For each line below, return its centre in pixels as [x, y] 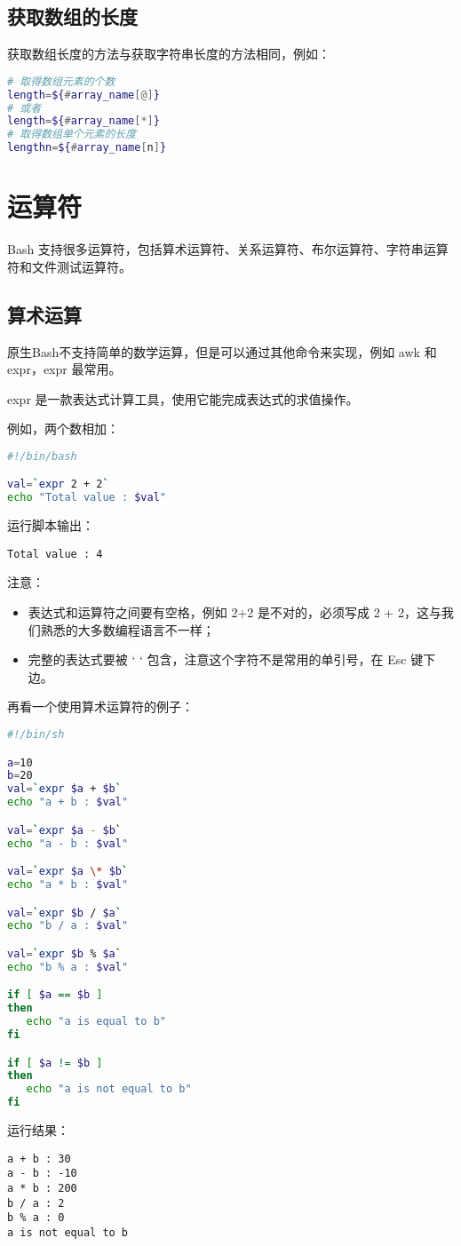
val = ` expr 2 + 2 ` [58, 484]
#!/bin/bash [42, 456]
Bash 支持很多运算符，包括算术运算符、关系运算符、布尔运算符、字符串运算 [228, 249]
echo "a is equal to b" [96, 1022]
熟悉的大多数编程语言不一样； [127, 629]
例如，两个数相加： [63, 429]
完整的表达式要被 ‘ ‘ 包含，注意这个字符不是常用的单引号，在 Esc [217, 659]
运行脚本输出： [51, 525]
